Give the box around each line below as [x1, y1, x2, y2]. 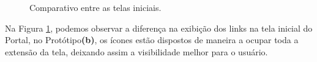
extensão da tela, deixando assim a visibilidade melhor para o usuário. [5, 45, 268, 58]
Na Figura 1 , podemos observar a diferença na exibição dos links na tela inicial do [5, 21, 313, 34]
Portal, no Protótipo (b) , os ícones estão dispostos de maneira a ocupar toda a [5, 33, 299, 46]
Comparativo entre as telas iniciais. [29, 1, 162, 13]
